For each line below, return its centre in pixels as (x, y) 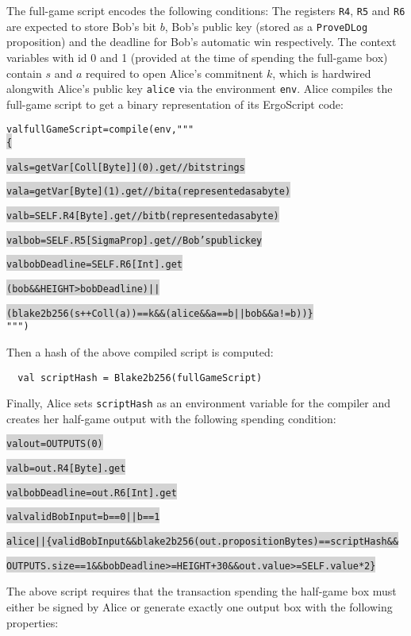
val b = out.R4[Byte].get (66, 469)
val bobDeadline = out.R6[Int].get (92, 493)
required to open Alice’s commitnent (174, 73)
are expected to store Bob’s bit (82, 26)
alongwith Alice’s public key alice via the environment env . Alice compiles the (200, 89)
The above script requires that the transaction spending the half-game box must (202, 591)
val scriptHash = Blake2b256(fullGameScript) (140, 378)
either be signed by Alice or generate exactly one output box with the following (200, 606)
